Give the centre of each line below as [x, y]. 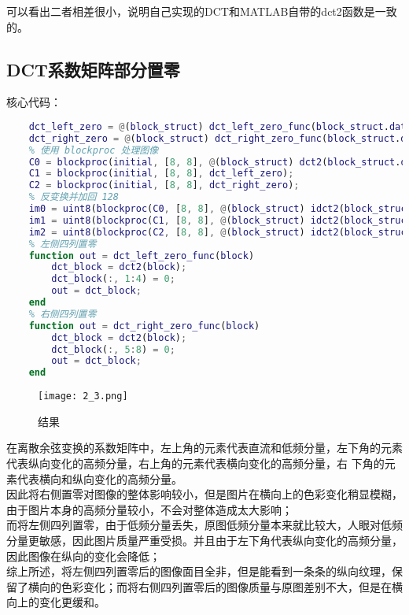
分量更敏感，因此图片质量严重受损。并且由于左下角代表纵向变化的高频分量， [204, 541]
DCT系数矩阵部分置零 [93, 69]
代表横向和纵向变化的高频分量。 [99, 478]
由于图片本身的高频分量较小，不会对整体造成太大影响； [149, 509]
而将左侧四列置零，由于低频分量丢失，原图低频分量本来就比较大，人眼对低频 [204, 525]
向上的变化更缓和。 [56, 602]
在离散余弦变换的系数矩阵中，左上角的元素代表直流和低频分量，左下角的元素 [204, 448]
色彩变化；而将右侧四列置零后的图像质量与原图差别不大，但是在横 [232, 586]
